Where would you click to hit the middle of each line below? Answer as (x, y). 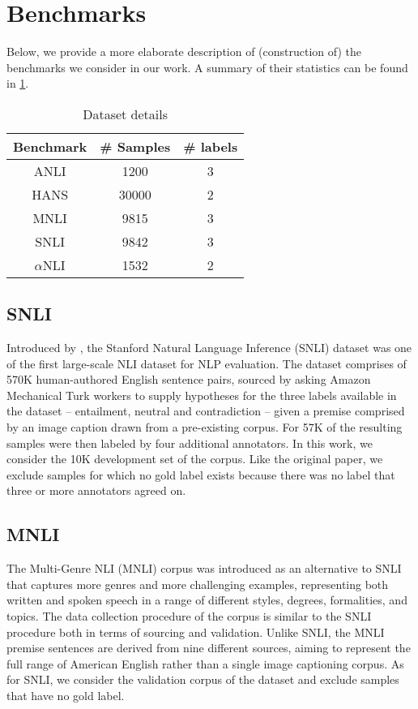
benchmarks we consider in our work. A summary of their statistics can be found (207, 67)
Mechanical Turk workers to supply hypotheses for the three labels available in (202, 395)
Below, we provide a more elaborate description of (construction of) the (184, 52)
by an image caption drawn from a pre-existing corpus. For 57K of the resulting (205, 427)
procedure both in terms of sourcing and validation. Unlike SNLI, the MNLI (196, 632)
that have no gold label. (66, 695)
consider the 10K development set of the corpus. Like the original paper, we (195, 459)
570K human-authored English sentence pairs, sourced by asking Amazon (189, 379)
